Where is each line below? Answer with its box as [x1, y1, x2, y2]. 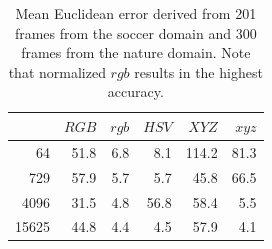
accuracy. [107, 81, 164, 102]
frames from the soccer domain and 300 [14, 22, 257, 43]
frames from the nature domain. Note [21, 42, 251, 63]
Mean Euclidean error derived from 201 [15, 3, 257, 23]
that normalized [8, 61, 106, 82]
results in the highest [134, 61, 263, 82]
